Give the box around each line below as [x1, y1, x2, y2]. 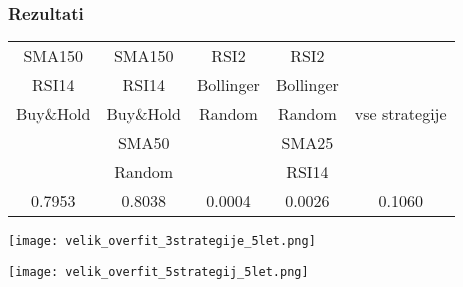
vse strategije [354, 102, 447, 126]
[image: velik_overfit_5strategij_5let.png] [8, 264, 309, 279]
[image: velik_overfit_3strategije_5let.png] [8, 234, 316, 249]
